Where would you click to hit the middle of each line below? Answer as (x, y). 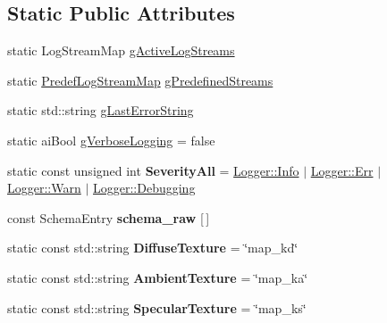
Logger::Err (342, 170)
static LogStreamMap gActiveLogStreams (121, 50)
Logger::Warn (44, 188)
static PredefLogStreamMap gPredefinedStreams (140, 80)
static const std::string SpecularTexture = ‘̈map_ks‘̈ (157, 307)
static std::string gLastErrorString (101, 110)
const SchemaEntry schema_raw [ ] (109, 217)
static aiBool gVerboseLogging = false (111, 140)
